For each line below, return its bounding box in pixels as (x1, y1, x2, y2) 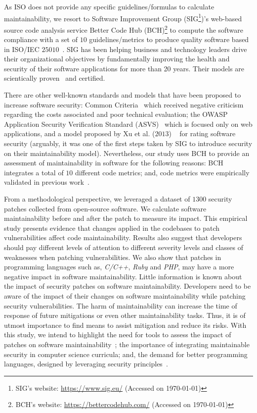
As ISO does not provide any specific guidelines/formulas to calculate (4, 1, 214, 11)
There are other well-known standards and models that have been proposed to (4, 90, 241, 100)
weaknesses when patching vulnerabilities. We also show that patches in (4, 252, 221, 262)
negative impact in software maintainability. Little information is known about (4, 271, 242, 281)
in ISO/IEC (4, 44, 40, 54)
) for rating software (169, 128, 236, 139)
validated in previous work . (4, 177, 89, 187)
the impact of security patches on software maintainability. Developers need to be (4, 281, 251, 291)
